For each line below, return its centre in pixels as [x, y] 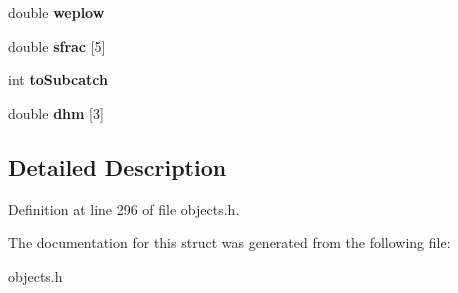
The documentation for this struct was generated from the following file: [229, 242]
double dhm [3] [56, 112]
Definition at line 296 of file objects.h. [124, 208]
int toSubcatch [58, 79]
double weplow [56, 12]
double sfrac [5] [57, 45]
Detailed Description [117, 166]
